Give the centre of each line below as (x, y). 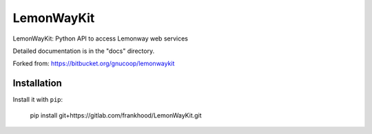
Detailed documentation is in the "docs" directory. (84, 51)
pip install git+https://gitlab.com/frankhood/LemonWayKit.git (116, 115)
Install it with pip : (38, 100)
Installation (37, 83)
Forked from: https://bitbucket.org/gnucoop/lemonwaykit (94, 64)
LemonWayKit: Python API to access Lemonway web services (101, 38)
